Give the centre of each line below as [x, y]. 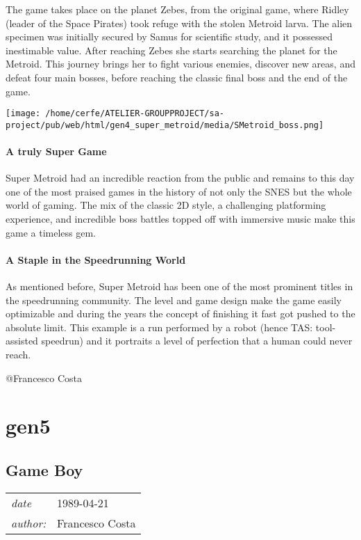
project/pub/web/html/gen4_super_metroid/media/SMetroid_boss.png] [165, 125]
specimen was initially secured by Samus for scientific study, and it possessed [169, 37]
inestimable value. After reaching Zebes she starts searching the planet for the [171, 50]
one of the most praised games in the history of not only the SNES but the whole [179, 191]
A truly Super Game [56, 151]
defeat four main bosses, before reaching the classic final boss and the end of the [177, 77]
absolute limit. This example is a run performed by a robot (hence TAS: [159, 327]
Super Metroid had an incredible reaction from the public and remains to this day [180, 178]
